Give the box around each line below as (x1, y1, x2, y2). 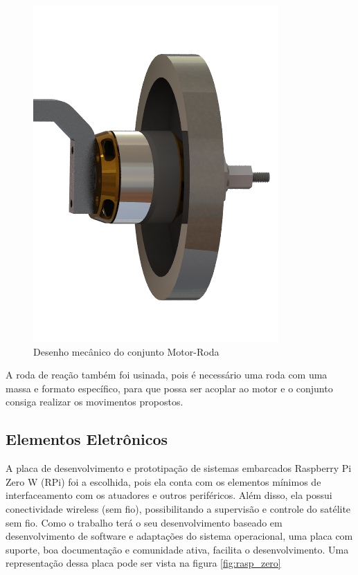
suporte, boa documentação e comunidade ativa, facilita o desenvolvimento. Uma (6, 542, 349, 556)
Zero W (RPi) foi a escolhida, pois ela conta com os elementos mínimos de (6, 474, 321, 489)
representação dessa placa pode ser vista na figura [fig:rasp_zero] (6, 556, 281, 570)
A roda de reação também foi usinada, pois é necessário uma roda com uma (6, 367, 328, 382)
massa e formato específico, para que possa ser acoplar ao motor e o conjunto (6, 381, 333, 395)
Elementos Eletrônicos (6, 428, 168, 450)
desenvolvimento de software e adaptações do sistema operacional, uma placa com (6, 529, 353, 543)
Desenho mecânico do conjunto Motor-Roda (33, 344, 220, 358)
